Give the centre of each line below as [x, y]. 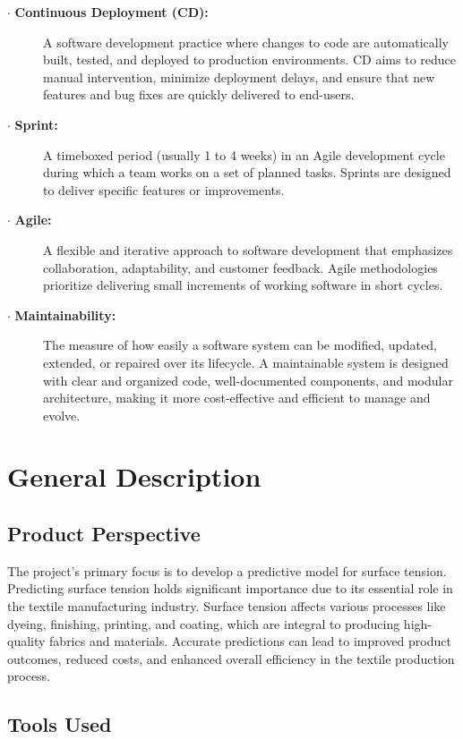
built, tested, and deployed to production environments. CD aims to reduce [250, 59]
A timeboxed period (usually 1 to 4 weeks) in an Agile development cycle [244, 154]
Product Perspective [104, 534]
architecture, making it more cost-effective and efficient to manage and [237, 398]
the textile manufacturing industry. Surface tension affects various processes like [227, 606]
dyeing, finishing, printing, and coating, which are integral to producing [204, 623]
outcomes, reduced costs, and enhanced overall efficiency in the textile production [231, 658]
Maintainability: [65, 314]
